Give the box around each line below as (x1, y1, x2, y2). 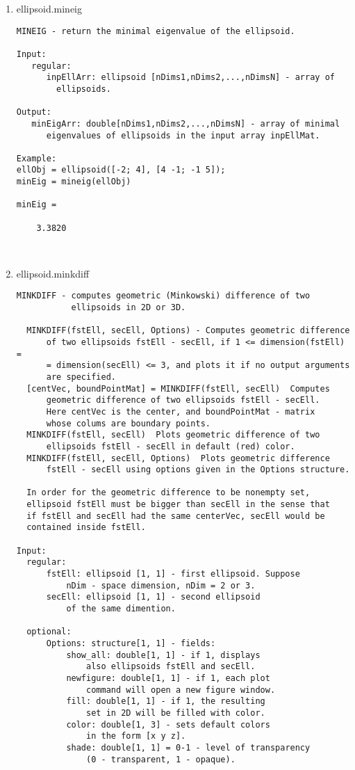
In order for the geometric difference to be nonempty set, (26, 488, 311, 498)
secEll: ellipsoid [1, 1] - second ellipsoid (46, 592, 261, 602)
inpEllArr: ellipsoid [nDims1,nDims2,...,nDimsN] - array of (46, 72, 335, 83)
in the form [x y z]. (86, 731, 186, 741)
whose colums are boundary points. (46, 418, 210, 428)
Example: (16, 153, 57, 163)
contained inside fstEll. (26, 522, 146, 533)
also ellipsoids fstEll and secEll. (86, 661, 256, 672)
